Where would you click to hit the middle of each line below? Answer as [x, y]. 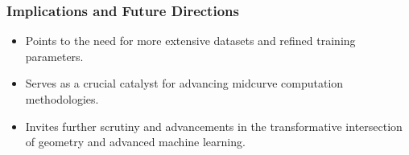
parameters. [54, 56]
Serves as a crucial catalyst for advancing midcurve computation [184, 83]
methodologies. [62, 99]
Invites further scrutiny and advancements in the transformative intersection [214, 126]
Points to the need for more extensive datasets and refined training [190, 41]
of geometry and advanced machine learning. [135, 142]
